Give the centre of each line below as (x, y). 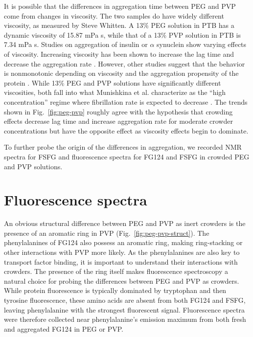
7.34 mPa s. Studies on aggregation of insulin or (76, 44)
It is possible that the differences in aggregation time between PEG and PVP (120, 6)
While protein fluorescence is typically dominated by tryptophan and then (115, 290)
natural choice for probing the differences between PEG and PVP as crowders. (122, 281)
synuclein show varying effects (202, 44)
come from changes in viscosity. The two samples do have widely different (114, 15)
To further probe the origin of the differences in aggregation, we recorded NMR (123, 147)
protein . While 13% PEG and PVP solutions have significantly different (113, 82)
